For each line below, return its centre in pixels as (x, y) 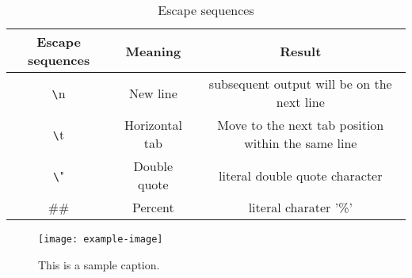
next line (300, 102)
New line (153, 93)
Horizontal (153, 125)
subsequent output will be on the (300, 84)
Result (301, 51)
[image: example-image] (101, 239)
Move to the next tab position (301, 125)
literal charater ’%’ (300, 207)
